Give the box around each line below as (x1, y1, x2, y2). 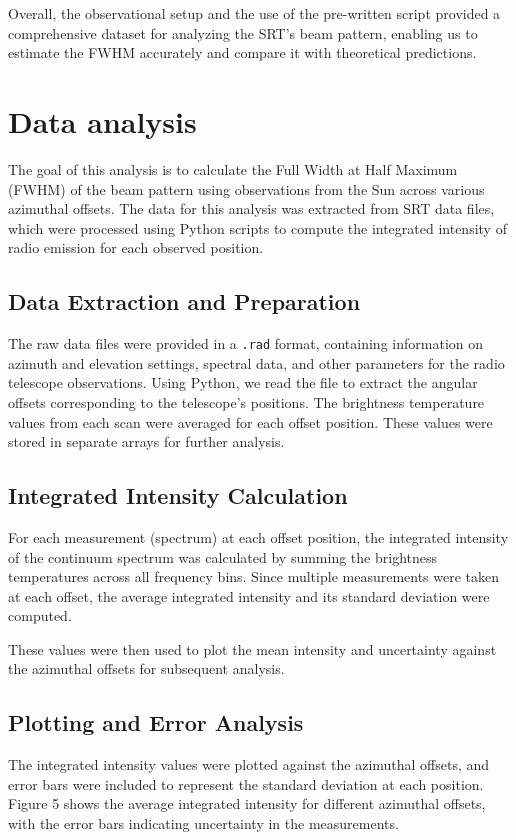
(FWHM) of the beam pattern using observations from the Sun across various (8, 178, 485, 199)
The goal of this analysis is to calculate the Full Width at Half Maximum (8, 158, 458, 179)
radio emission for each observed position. (8, 237, 264, 258)
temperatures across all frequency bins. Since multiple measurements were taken (8, 566, 500, 587)
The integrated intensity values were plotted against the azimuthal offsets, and (8, 754, 490, 775)
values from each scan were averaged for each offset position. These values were (8, 411, 493, 432)
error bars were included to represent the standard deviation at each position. (8, 773, 484, 794)
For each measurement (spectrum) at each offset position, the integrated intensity (8, 526, 509, 547)
